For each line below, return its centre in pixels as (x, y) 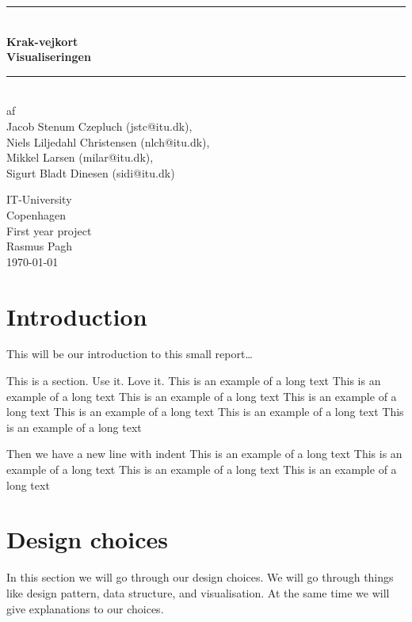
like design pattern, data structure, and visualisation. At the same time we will (198, 592)
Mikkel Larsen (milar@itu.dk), (80, 157)
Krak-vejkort (42, 41)
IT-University (39, 199)
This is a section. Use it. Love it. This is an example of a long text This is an (194, 381)
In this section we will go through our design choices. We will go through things (200, 577)
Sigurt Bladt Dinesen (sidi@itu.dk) (91, 172)
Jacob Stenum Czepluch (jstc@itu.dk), (99, 126)
